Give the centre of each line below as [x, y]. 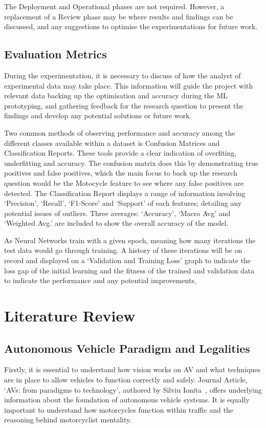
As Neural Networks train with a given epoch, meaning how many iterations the [130, 240]
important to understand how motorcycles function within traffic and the [119, 409]
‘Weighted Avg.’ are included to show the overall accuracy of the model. [116, 223]
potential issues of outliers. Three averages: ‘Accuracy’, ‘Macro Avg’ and [117, 213]
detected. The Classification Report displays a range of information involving [125, 193]
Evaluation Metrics [56, 54]
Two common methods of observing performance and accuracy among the [120, 132]
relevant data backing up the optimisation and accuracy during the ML [116, 95]
